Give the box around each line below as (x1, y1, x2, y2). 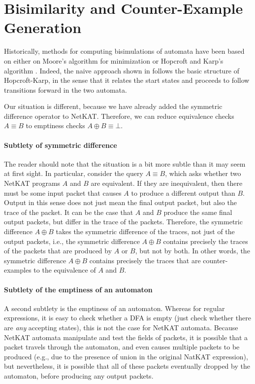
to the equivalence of (33, 265, 96, 275)
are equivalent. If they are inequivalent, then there (91, 178, 243, 188)
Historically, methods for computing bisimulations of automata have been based (4, 46, 245, 56)
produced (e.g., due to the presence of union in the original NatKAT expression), (4, 351, 248, 361)
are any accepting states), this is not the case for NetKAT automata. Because (4, 322, 238, 332)
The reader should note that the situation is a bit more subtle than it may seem (4, 158, 246, 169)
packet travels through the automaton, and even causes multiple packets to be (4, 342, 240, 352)
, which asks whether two (165, 168, 241, 178)
